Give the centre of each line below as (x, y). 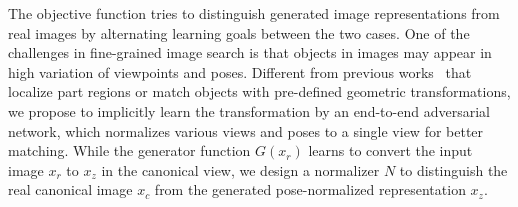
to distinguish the (453, 169)
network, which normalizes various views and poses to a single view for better (246, 130)
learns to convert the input (390, 150)
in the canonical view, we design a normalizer (240, 169)
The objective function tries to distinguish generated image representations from (254, 13)
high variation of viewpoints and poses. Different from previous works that (240, 71)
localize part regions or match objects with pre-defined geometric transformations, (259, 91)
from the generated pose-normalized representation (310, 189)
